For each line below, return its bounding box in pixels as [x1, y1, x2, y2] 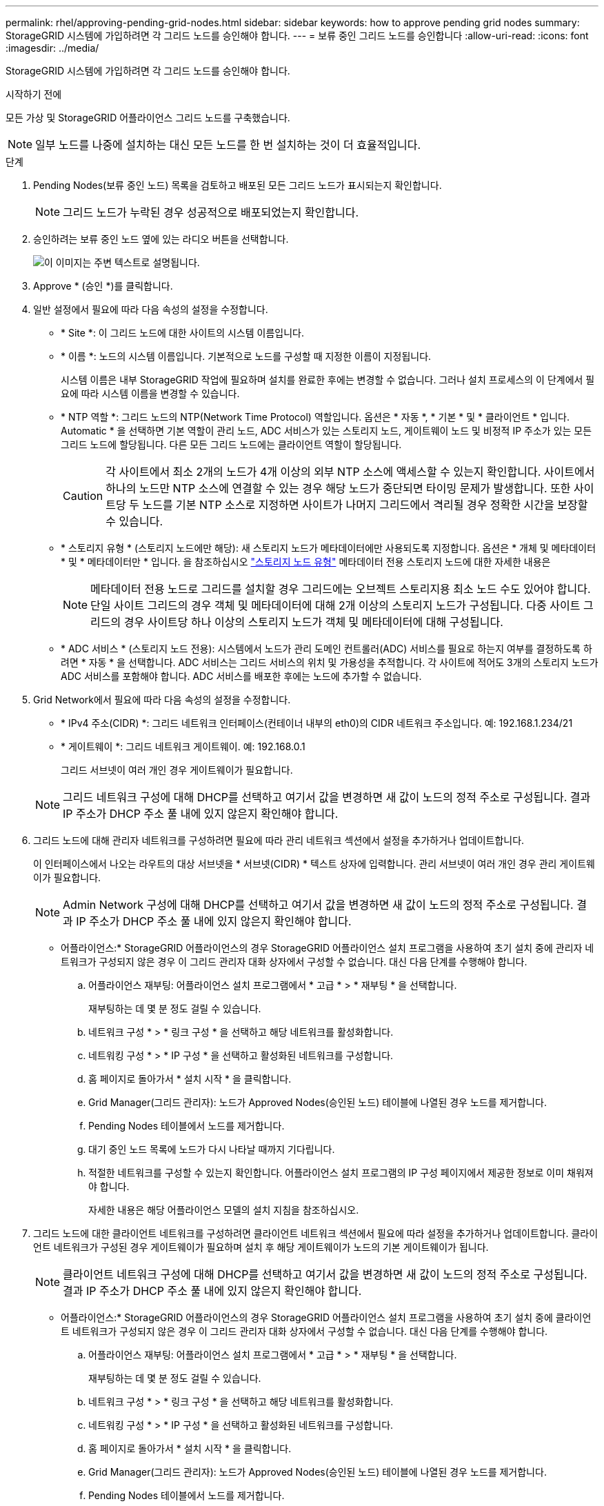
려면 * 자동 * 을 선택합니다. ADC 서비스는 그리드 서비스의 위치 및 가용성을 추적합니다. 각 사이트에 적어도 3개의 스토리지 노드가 [61, 656, 598, 668]
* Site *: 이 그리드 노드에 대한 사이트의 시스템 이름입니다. [61, 327, 304, 339]
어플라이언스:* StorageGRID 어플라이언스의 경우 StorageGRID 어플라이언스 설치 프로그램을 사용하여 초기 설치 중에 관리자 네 [61, 942, 594, 954]
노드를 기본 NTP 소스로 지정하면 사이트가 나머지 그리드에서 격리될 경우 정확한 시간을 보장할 [142, 498, 588, 512]
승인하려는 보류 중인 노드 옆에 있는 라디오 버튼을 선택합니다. [33, 233, 289, 245]
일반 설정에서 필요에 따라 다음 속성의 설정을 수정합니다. [33, 303, 268, 315]
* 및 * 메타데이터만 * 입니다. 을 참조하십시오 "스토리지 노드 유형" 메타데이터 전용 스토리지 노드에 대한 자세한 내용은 [61, 556, 551, 568]
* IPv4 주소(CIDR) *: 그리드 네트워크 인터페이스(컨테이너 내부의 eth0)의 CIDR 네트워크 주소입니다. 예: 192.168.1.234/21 [61, 717, 573, 729]
